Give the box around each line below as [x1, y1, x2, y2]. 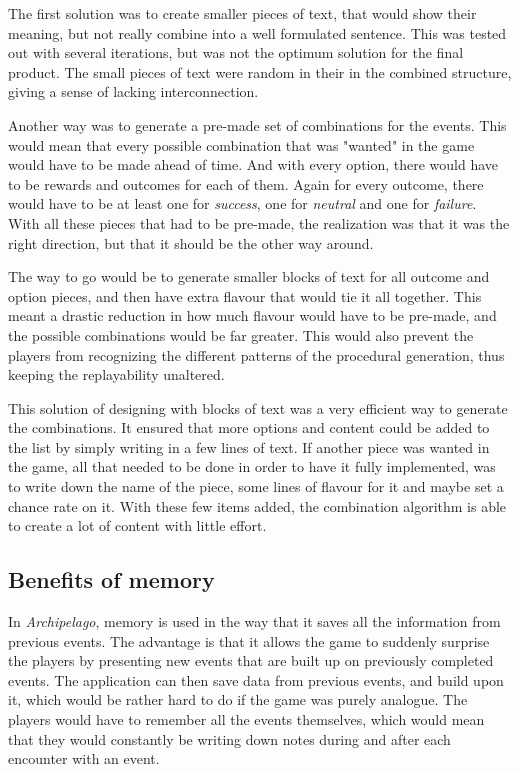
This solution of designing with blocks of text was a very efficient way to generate [8, 397, 508, 418]
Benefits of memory [8, 564, 215, 595]
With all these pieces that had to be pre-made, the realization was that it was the [8, 212, 510, 233]
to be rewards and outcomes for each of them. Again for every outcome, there [8, 173, 484, 194]
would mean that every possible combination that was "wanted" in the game [8, 134, 475, 155]
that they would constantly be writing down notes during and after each [8, 728, 451, 749]
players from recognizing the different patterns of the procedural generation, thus [8, 344, 505, 365]
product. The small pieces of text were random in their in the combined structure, [8, 61, 512, 82]
